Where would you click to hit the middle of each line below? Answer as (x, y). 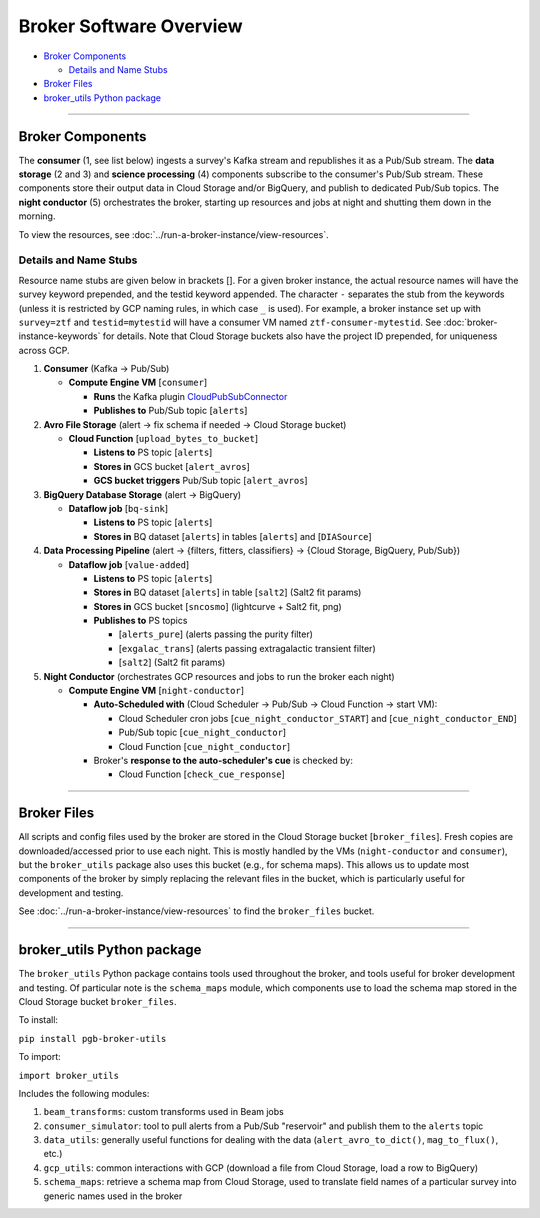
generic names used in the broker (113, 1196)
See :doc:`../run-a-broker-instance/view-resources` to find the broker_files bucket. (196, 911)
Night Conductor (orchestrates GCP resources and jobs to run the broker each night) (219, 676)
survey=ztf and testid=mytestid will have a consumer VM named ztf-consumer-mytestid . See (230, 322)
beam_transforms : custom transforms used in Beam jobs (163, 1112)
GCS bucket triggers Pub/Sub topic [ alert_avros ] (201, 481)
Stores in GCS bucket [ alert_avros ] (171, 466)
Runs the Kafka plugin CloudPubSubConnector (190, 396)
